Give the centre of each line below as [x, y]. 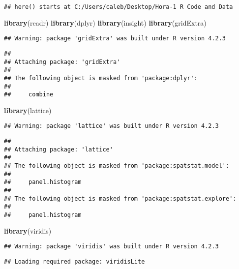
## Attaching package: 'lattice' [59, 149]
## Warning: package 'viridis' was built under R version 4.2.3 [111, 247]
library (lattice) [28, 110]
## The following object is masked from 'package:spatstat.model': [117, 166]
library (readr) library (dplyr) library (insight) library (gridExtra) [105, 22]
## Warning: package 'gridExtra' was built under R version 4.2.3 [115, 39]
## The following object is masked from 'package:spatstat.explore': [120, 198]
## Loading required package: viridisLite [75, 261]
